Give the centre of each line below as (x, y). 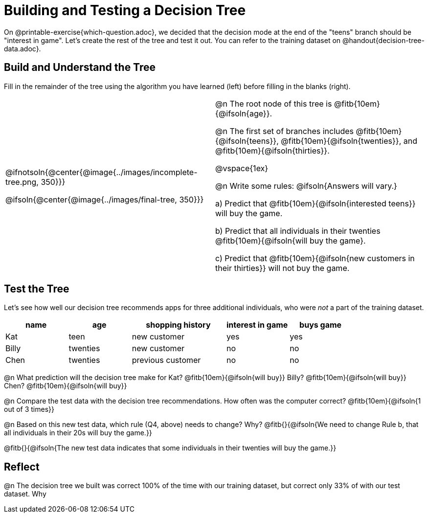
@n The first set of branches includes (285, 131)
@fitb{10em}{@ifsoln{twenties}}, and (349, 141)
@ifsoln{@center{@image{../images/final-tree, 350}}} (105, 199)
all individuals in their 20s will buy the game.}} (78, 433)
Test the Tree (37, 289)
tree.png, (22, 182)
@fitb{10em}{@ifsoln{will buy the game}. (291, 240)
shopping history (178, 325)
